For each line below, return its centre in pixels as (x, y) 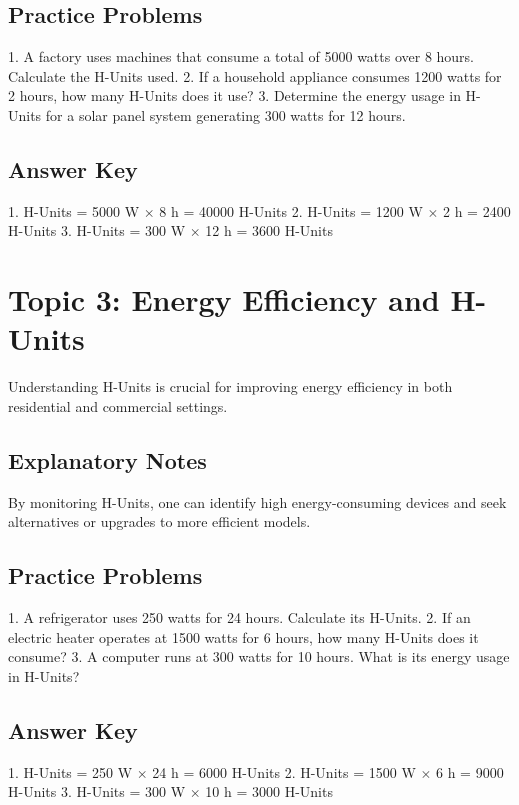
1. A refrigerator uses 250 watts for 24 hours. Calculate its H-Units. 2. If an (239, 617)
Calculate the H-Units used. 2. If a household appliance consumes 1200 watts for (255, 75)
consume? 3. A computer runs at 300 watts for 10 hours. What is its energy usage (259, 656)
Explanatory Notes (107, 459)
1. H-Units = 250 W (70, 771)
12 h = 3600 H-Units (269, 230)
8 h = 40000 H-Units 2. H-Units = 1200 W (291, 210)
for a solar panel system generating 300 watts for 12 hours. (225, 114)
